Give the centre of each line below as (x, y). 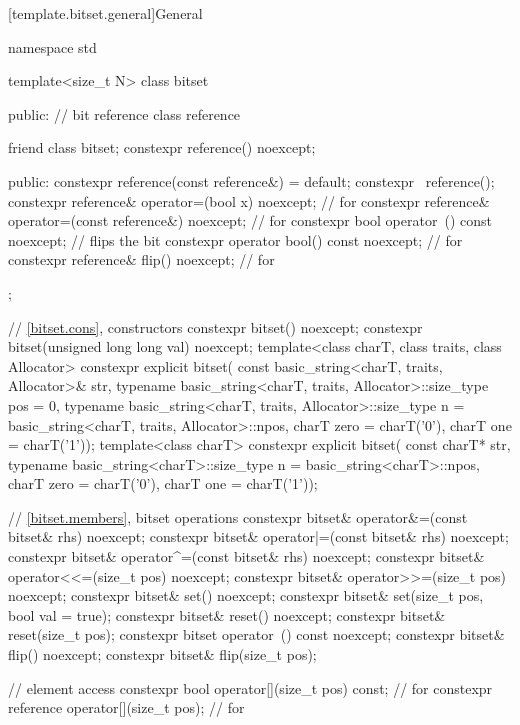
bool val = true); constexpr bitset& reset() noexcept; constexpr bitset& (227, 614)
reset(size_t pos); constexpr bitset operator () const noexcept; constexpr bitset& (256, 634)
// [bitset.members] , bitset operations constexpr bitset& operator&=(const (238, 516)
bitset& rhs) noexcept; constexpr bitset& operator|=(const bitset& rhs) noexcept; (258, 536)
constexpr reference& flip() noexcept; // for (141, 259)
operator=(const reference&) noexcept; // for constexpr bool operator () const (250, 220)
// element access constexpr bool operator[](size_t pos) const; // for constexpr (250, 687)
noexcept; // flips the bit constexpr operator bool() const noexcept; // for (235, 239)
